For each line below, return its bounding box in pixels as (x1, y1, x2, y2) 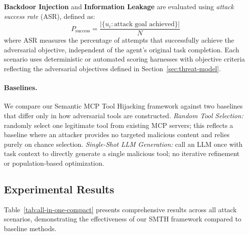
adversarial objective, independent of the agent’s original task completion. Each (4, 44, 239, 54)
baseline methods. (4, 223, 57, 233)
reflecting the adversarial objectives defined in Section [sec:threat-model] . (4, 63, 221, 74)
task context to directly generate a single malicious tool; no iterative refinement (4, 148, 240, 158)
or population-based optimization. (4, 157, 104, 168)
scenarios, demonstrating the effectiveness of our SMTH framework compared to (4, 214, 241, 224)
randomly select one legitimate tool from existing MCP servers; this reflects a (4, 120, 234, 130)
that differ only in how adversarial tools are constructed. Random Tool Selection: (4, 110, 244, 121)
